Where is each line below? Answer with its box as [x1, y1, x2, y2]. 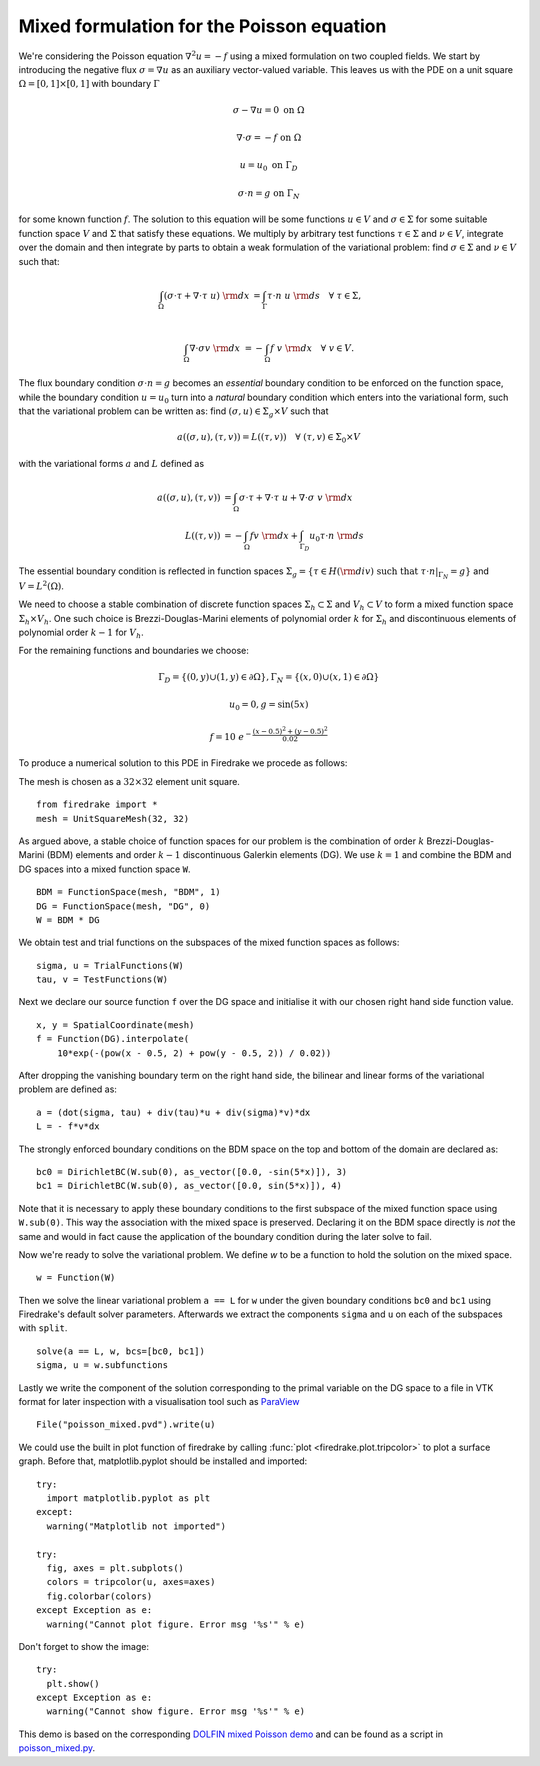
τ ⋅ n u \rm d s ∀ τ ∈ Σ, [266, 290, 362, 301]
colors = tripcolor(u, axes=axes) [46, 1576, 216, 1588]
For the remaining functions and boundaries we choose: [18, 645, 249, 657]
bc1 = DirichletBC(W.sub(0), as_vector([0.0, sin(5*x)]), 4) [36, 1180, 342, 1192]
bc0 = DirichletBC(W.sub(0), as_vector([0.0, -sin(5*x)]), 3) [36, 1166, 348, 1177]
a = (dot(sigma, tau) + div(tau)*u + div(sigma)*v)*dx [36, 1106, 311, 1118]
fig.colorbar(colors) [46, 1590, 153, 1602]
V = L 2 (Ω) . [18, 579, 65, 592]
